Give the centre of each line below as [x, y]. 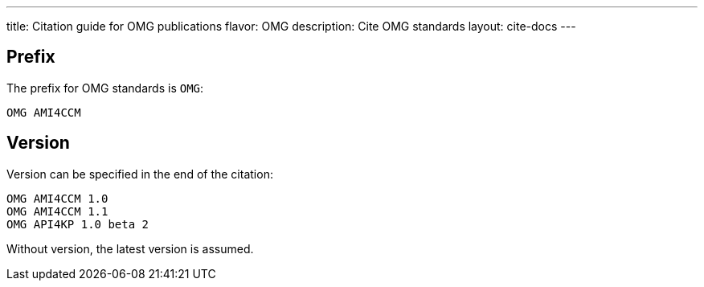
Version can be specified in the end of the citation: [140, 174]
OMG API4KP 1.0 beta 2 [78, 224]
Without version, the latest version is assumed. [130, 248]
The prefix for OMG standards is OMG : [105, 88]
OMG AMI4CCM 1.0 [57, 198]
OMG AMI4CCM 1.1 [57, 211]
